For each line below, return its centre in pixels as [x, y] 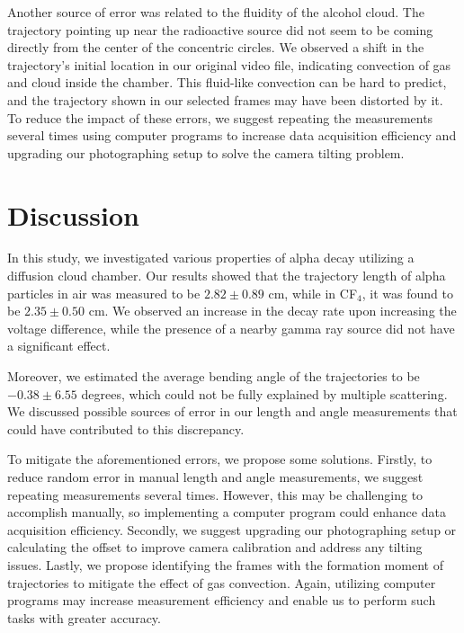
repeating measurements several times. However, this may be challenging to [215, 494]
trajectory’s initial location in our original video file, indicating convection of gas [229, 64]
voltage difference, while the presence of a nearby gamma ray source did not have [231, 328]
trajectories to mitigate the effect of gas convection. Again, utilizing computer [222, 582]
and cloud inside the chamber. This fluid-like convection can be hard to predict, [227, 82]
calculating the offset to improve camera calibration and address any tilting [215, 547]
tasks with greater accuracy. [84, 617]
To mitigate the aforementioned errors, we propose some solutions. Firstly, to [220, 459]
